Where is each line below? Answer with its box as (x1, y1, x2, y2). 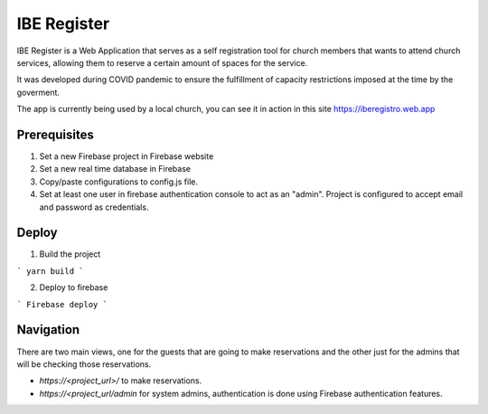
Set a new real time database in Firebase (39, 164, 192, 174)
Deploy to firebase (39, 282, 108, 293)
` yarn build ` (16, 266, 85, 276)
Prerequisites (16, 127, 94, 142)
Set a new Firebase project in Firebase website (39, 151, 214, 162)
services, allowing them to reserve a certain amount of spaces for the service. (16, 57, 308, 68)
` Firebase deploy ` (16, 299, 108, 309)
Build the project (39, 249, 101, 259)
